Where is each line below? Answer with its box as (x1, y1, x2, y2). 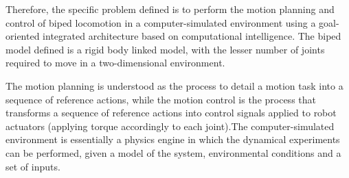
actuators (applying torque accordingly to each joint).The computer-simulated (5, 118, 335, 133)
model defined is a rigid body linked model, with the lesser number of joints (5, 42, 325, 56)
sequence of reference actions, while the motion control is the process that (5, 92, 316, 106)
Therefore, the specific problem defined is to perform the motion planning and (5, 2, 335, 16)
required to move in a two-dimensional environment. (5, 55, 225, 70)
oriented (5, 29, 40, 43)
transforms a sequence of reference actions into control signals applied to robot (5, 105, 337, 120)
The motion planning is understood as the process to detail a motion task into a (5, 78, 344, 92)
